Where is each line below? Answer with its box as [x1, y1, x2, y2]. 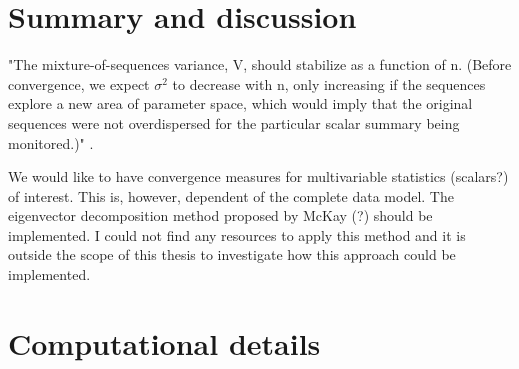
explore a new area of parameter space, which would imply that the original [8, 93, 473, 114]
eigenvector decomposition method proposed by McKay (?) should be [8, 205, 433, 226]
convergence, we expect [8, 73, 150, 94]
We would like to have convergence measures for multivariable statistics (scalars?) [8, 166, 509, 187]
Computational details [8, 322, 321, 363]
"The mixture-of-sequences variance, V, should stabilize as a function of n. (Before [8, 54, 512, 75]
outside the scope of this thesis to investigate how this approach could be [8, 244, 456, 265]
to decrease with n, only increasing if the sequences [172, 73, 486, 94]
